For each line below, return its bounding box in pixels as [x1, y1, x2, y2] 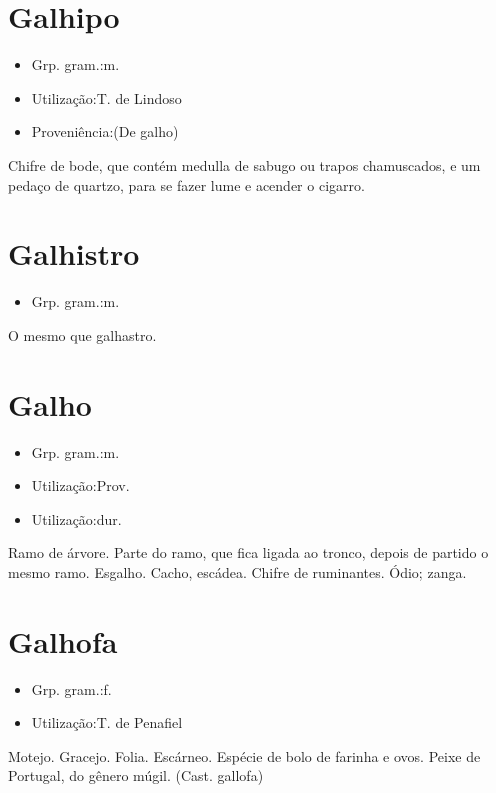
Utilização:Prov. [31, 475, 130, 496]
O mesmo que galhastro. [8, 324, 157, 345]
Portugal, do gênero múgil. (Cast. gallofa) [8, 765, 264, 786]
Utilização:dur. [31, 508, 122, 529]
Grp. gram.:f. [31, 678, 112, 699]
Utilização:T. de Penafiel [31, 712, 183, 733]
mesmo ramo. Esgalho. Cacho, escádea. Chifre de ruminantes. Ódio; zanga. [8, 561, 467, 582]
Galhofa [8, 620, 118, 661]
